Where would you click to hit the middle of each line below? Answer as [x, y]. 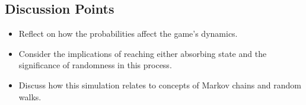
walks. [30, 96]
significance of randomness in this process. [95, 65]
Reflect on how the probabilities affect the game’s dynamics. [128, 34]
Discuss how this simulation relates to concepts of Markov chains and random [160, 85]
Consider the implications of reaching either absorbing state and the [143, 53]
